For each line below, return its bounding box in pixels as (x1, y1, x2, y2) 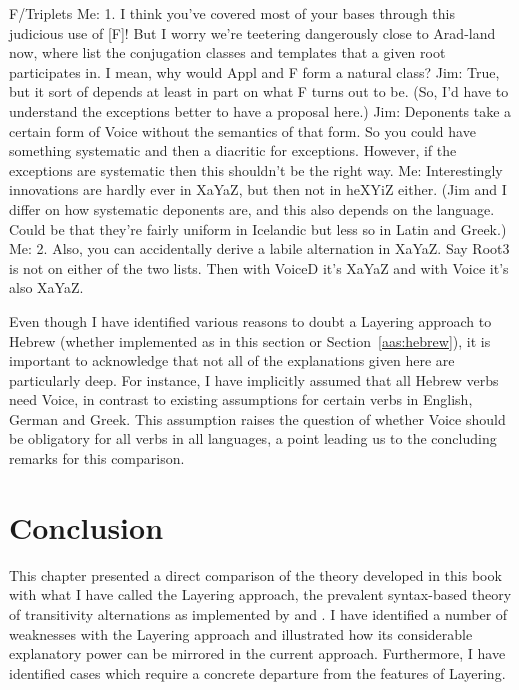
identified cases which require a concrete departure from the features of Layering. (9, 662, 506, 683)
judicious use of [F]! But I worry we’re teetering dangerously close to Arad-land (9, 22, 496, 43)
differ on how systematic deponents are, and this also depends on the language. (9, 198, 495, 219)
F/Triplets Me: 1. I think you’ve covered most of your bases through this (9, 3, 456, 23)
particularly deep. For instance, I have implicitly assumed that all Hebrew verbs (9, 369, 499, 390)
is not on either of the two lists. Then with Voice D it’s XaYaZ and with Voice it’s (9, 257, 509, 278)
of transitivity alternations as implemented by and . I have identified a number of (9, 603, 508, 624)
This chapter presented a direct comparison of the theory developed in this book (9, 564, 502, 585)
